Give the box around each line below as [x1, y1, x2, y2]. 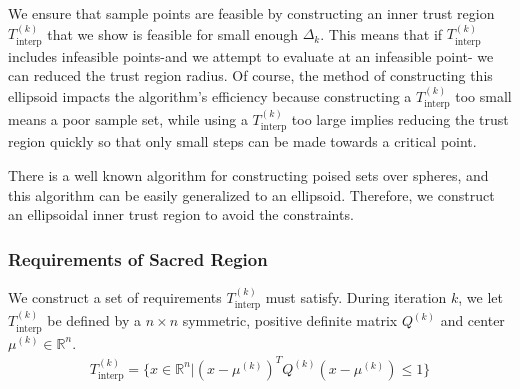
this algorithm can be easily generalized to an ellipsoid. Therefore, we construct [8, 184, 495, 205]
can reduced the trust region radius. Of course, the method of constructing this [8, 65, 493, 86]
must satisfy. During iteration [265, 286, 447, 307]
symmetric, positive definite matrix [182, 310, 398, 331]
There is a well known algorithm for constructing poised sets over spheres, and [8, 165, 489, 186]
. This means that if [320, 23, 443, 44]
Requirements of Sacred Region [8, 246, 268, 271]
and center [440, 310, 505, 331]
